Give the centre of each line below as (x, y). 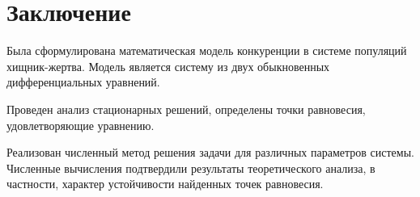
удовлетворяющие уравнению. (81, 125)
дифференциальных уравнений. (83, 82)
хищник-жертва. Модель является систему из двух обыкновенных (168, 66)
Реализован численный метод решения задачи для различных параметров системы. (210, 152)
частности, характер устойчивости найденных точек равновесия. (165, 184)
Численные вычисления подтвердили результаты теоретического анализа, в (191, 168)
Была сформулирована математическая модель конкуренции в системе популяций (207, 50)
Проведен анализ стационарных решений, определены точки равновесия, (186, 109)
